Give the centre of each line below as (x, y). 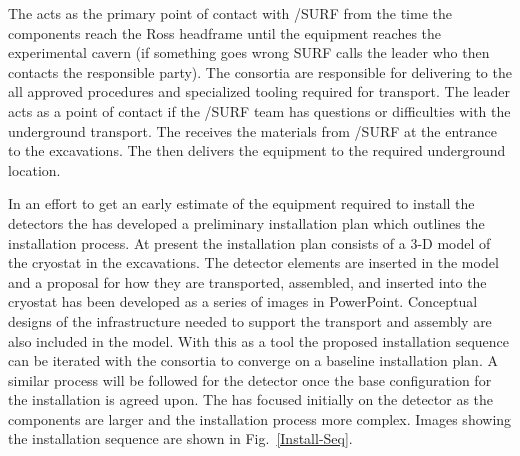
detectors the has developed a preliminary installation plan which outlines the (246, 222)
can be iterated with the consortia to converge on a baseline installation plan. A (253, 360)
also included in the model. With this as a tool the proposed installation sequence (259, 340)
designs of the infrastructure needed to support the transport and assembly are (250, 320)
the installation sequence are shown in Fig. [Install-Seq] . (180, 438)
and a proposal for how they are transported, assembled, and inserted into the (247, 281)
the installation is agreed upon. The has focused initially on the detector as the (251, 399)
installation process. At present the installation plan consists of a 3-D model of (249, 242)
